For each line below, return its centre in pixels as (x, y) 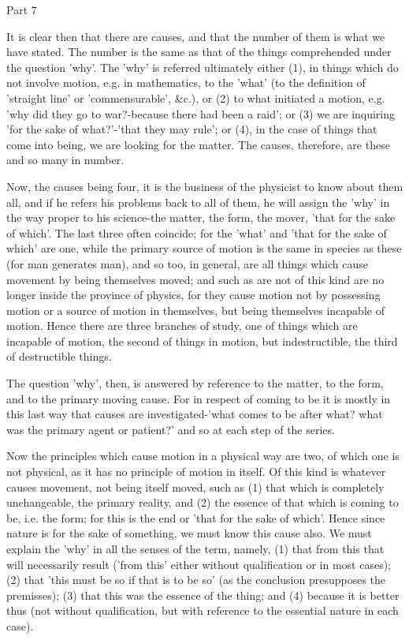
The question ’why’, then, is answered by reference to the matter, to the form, (195, 383)
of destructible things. (59, 356)
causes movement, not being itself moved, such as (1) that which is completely (195, 487)
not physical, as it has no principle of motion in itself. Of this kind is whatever (196, 472)
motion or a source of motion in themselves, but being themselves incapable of (195, 310)
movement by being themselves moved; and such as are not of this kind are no (195, 279)
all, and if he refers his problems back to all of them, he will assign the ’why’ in (198, 202)
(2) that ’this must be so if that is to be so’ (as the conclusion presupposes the (196, 580)
